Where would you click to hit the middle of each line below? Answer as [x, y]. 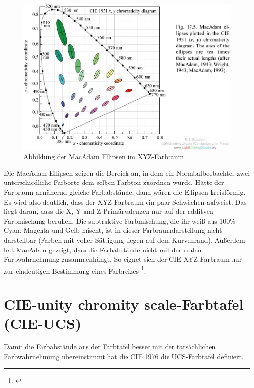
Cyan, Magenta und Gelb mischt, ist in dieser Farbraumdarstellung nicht [113, 230]
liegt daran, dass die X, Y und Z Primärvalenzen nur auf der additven [109, 211]
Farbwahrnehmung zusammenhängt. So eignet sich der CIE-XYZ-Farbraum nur [123, 259]
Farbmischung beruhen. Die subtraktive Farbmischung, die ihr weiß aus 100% [120, 220]
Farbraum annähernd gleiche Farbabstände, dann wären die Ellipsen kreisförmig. [125, 192]
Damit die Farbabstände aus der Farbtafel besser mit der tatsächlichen [110, 347]
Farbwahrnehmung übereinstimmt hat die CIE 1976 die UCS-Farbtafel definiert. [124, 356]
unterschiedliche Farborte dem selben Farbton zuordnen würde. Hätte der [114, 182]
